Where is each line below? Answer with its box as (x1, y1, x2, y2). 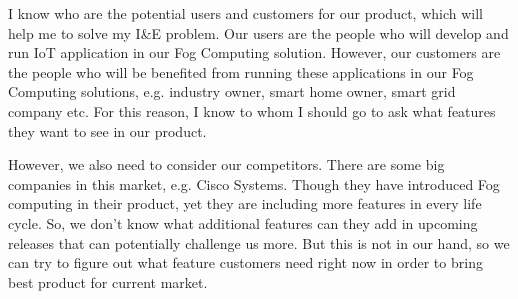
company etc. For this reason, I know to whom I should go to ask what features (8, 100, 496, 121)
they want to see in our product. (8, 120, 207, 141)
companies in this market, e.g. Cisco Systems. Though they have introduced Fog (8, 173, 500, 194)
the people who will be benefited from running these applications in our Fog (8, 61, 474, 82)
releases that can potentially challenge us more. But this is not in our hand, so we (8, 232, 510, 253)
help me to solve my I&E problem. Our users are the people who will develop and (8, 22, 509, 43)
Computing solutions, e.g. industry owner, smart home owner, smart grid (8, 81, 456, 102)
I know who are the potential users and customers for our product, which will (8, 3, 483, 23)
